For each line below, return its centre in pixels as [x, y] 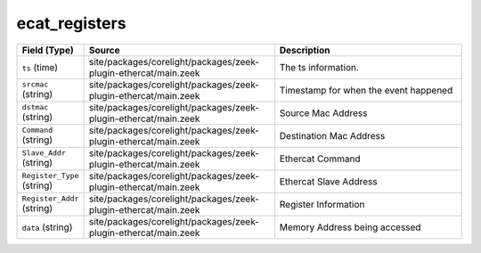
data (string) [47, 227]
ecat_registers [71, 23]
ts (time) [40, 67]
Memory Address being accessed [350, 227]
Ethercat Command [320, 159]
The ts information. [319, 67]
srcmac [35, 85]
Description [305, 50]
